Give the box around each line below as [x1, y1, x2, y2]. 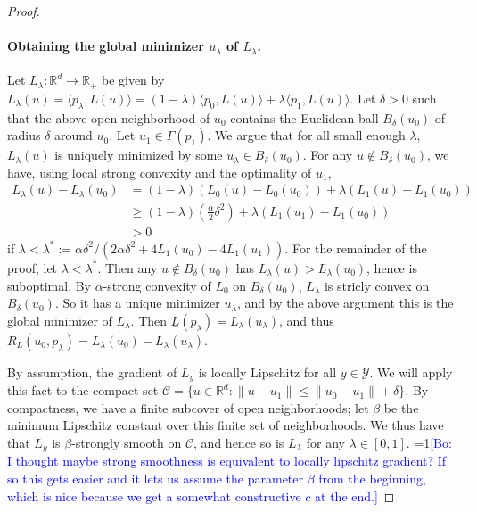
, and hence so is [193, 433, 284, 451]
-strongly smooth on [71, 433, 182, 451]
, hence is [366, 258, 417, 277]
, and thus [278, 310, 334, 329]
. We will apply [369, 362, 453, 381]
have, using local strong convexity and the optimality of [7, 162, 312, 181]
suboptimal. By [7, 276, 92, 294]
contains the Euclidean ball [230, 108, 379, 127]
